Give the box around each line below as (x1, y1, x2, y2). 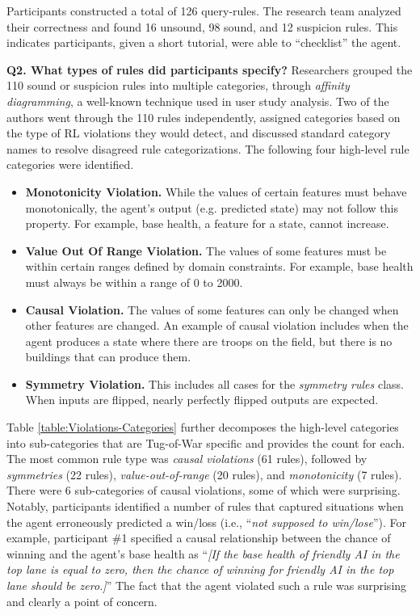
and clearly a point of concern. (6, 592, 157, 609)
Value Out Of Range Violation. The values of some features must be (25, 242, 387, 259)
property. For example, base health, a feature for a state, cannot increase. (25, 215, 389, 232)
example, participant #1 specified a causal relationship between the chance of (6, 529, 391, 546)
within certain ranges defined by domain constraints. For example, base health (25, 258, 414, 275)
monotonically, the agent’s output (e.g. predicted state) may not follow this (25, 199, 398, 216)
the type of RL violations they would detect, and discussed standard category (6, 124, 391, 141)
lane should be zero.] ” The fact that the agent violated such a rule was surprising (6, 577, 407, 593)
